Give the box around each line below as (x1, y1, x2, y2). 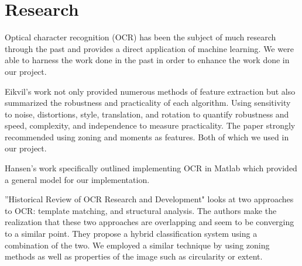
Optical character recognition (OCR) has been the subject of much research (5, 31, 276, 43)
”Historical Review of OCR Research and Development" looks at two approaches (5, 193, 294, 205)
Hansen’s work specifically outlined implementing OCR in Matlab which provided (5, 162, 297, 174)
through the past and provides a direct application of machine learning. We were (5, 42, 294, 54)
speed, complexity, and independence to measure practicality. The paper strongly (5, 119, 296, 132)
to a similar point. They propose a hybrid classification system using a (5, 227, 258, 240)
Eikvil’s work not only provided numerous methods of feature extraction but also (5, 85, 296, 97)
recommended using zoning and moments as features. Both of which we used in (5, 130, 289, 143)
